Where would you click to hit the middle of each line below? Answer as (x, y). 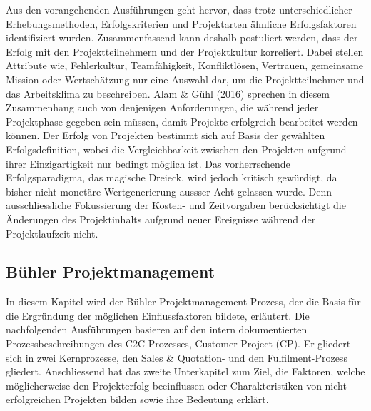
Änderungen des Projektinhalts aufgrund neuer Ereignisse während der (161, 219)
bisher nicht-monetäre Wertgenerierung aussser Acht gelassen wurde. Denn (169, 191)
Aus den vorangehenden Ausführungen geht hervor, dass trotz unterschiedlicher (179, 9)
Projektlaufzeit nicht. (52, 233)
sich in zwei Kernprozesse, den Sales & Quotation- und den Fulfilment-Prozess (177, 357)
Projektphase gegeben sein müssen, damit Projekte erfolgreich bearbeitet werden (182, 121)
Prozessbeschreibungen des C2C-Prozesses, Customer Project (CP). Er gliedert (178, 344)
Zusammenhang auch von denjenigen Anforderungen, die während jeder (162, 107)
